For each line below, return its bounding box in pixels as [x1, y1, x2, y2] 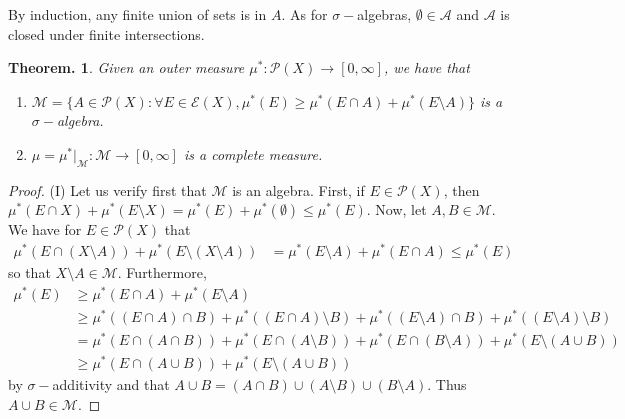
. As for [281, 4, 328, 24]
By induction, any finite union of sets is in [8, 4, 267, 24]
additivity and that [52, 374, 170, 395]
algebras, [357, 4, 412, 24]
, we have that [384, 57, 470, 78]
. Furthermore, [117, 262, 207, 283]
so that [8, 262, 51, 283]
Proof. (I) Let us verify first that [8, 179, 207, 200]
